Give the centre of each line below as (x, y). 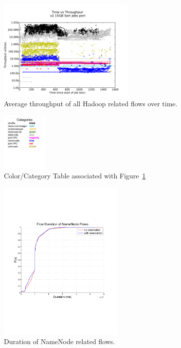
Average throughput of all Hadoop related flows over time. (91, 104)
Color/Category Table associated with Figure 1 (75, 176)
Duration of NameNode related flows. (60, 341)
